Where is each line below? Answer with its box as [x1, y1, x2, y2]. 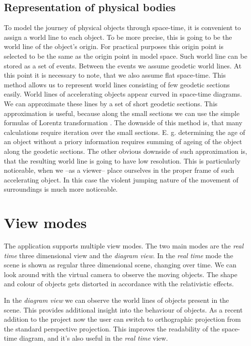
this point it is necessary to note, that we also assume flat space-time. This [4, 70, 226, 80]
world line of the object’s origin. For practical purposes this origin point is [4, 41, 223, 51]
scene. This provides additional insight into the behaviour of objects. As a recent [4, 304, 243, 314]
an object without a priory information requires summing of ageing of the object [4, 136, 242, 147]
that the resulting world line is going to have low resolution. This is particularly [4, 155, 241, 165]
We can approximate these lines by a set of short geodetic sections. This [4, 98, 218, 108]
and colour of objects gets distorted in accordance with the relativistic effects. [4, 279, 234, 289]
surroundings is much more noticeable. [4, 184, 118, 194]
